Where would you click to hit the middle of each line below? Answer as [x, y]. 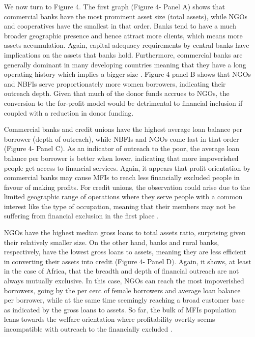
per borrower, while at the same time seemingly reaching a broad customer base [124, 300]
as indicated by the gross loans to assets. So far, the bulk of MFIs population [120, 309]
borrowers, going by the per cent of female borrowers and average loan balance [122, 290]
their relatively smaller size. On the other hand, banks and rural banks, [112, 242]
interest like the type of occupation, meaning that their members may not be [120, 206]
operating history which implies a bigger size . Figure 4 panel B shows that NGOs [127, 74]
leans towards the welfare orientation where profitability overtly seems [110, 319]
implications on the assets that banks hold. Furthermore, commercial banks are [123, 54]
